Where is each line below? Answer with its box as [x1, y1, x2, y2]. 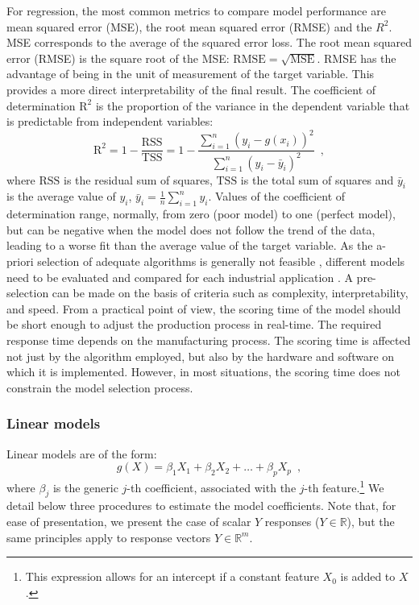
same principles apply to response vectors [6, 528, 211, 545]
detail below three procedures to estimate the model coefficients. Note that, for [6, 497, 396, 514]
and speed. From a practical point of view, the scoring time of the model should [6, 300, 401, 317]
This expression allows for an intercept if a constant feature [25, 568, 319, 585]
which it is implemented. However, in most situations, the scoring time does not [6, 363, 400, 380]
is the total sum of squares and [240, 171, 394, 188]
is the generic [52, 479, 118, 495]
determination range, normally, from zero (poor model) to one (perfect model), [6, 205, 396, 222]
